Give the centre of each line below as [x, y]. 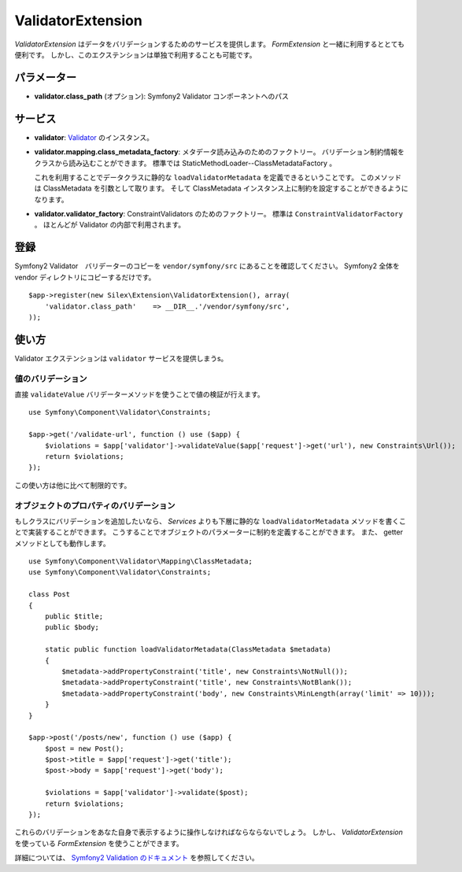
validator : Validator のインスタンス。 [94, 137]
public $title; [74, 617]
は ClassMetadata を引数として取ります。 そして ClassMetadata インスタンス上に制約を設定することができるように [221, 188]
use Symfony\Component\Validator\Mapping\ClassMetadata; [141, 562]
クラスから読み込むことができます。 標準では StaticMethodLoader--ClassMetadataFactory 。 [185, 163]
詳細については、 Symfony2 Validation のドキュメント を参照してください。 [137, 858]
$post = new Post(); [84, 748]
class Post [50, 595]
